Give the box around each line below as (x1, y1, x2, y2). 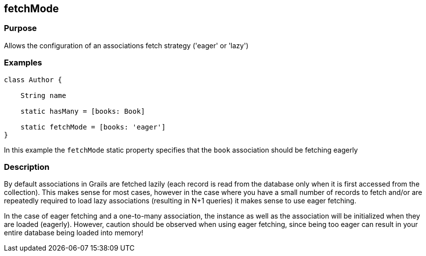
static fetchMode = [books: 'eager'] (20, 123, 166, 131)
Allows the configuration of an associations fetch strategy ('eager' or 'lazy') (4, 41, 249, 50)
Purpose (4, 23, 37, 33)
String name (20, 91, 66, 99)
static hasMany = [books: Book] (20, 107, 145, 115)
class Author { (4, 75, 62, 84)
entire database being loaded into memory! (4, 228, 144, 237)
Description (4, 161, 50, 172)
